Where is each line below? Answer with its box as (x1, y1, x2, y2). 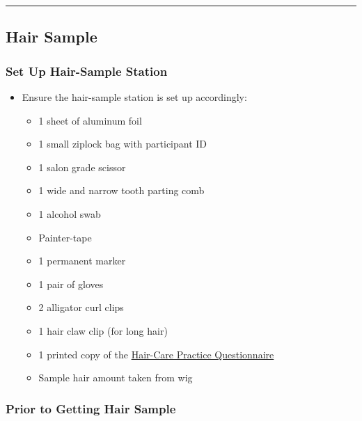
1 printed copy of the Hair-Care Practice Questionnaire (38, 347, 274, 361)
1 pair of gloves (38, 276, 104, 291)
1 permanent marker (38, 253, 126, 268)
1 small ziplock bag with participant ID (38, 136, 207, 151)
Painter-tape (38, 230, 92, 244)
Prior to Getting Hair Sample (6, 399, 176, 417)
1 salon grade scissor (38, 159, 126, 174)
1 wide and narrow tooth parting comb (38, 183, 205, 198)
